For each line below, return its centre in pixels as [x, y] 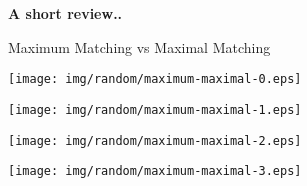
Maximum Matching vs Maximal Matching [139, 46]
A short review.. [65, 13]
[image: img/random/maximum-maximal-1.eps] [155, 109]
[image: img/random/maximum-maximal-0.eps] [155, 79]
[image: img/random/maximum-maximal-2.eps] [155, 140]
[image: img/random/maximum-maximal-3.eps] [155, 171]
